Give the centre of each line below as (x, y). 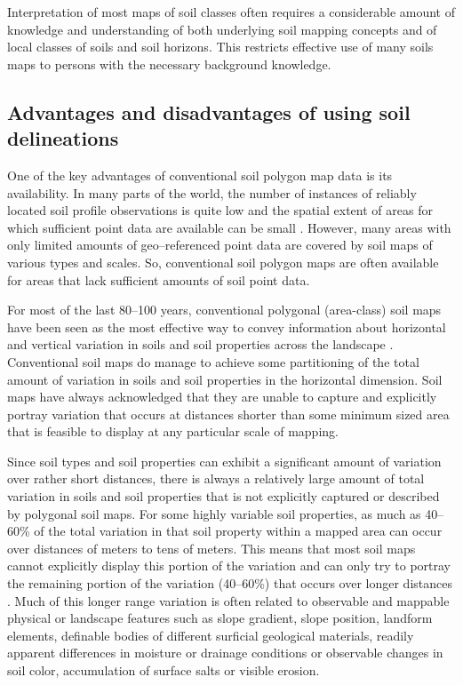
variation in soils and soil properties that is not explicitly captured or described (224, 496)
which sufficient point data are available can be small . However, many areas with (229, 227)
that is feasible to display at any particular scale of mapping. (173, 431)
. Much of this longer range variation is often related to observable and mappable (228, 600)
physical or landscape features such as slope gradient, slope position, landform (220, 618)
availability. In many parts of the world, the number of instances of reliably (212, 192)
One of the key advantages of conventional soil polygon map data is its (200, 175)
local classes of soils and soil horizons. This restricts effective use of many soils (220, 47)
